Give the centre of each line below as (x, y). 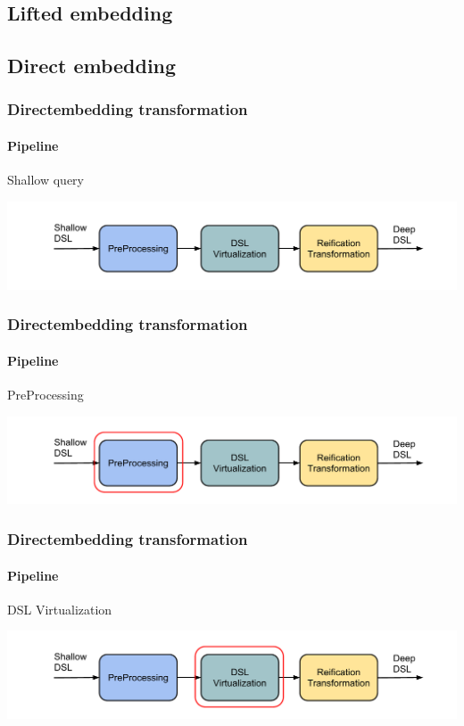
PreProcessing (46, 394)
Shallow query (46, 180)
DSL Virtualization (60, 609)
